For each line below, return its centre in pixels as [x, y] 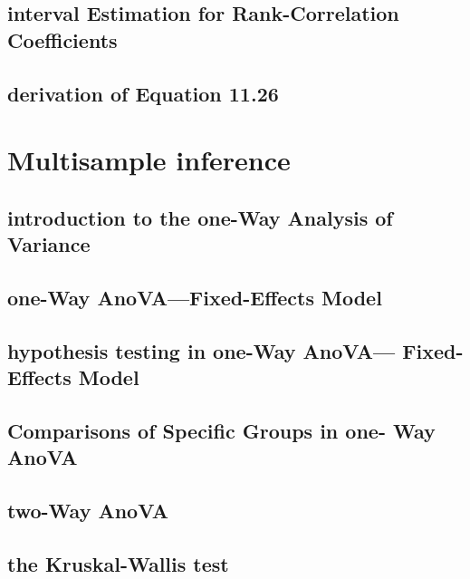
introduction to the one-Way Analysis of [200, 217]
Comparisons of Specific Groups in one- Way [221, 430]
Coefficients [62, 39]
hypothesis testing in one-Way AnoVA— [201, 350]
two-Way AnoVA [88, 511]
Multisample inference [149, 160]
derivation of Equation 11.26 [143, 93]
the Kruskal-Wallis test [118, 563]
